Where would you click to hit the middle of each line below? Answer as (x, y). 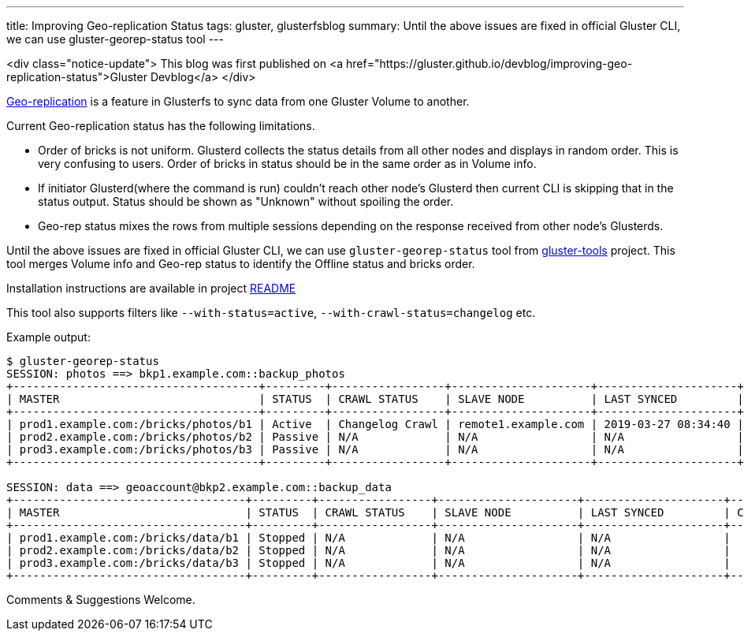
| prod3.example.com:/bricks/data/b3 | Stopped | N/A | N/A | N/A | (368, 563)
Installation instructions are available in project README (151, 288)
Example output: (48, 337)
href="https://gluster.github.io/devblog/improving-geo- (489, 63)
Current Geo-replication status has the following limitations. (161, 126)
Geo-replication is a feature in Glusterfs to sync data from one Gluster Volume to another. (238, 101)
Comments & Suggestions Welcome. (101, 600)
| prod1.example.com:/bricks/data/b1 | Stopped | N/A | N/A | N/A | (368, 538)
